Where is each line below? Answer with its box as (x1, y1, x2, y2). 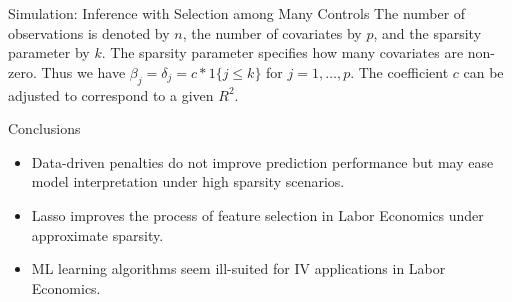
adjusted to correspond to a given (8, 84, 214, 105)
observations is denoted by (8, 22, 170, 43)
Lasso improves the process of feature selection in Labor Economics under (31, 204, 484, 225)
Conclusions (8, 118, 81, 139)
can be (463, 61, 504, 82)
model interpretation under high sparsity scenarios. (31, 171, 345, 192)
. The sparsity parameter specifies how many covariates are (101, 42, 464, 63)
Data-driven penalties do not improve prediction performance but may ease (31, 151, 494, 172)
